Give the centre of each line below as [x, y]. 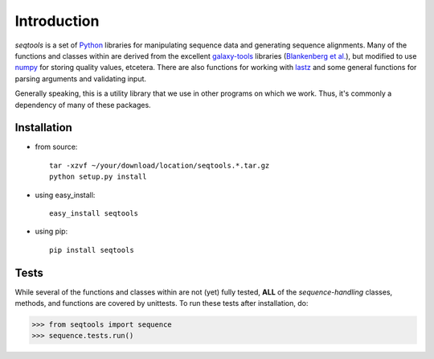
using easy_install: [65, 195]
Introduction [57, 21]
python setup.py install [98, 177]
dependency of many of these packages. [83, 105]
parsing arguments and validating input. [81, 78]
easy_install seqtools [94, 213]
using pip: [51, 231]
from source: [56, 147]
